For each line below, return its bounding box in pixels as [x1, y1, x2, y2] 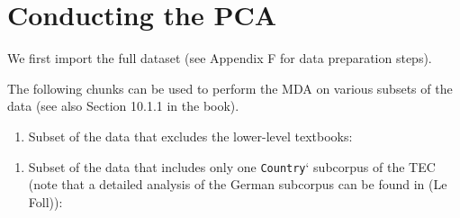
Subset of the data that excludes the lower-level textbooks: [28, 126, 353, 145]
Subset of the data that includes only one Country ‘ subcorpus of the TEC [28, 157, 436, 176]
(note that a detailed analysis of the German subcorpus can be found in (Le [28, 175, 447, 194]
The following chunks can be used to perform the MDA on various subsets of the [7, 78, 453, 97]
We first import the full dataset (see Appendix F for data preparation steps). [7, 49, 432, 68]
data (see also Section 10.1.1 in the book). [7, 96, 239, 115]
